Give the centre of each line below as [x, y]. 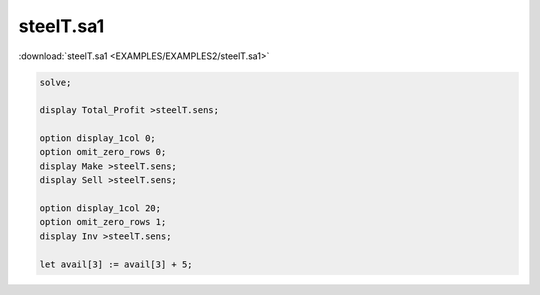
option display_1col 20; [100, 208]
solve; [55, 82]
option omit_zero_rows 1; [103, 222]
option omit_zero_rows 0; [103, 152]
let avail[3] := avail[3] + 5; [116, 264]
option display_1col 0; [98, 138]
